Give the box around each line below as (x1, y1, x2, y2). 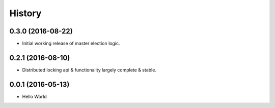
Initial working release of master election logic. (22, 41, 120, 47)
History (9, 8, 42, 19)
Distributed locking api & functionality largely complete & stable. (22, 66, 156, 73)
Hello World (22, 93, 47, 99)
